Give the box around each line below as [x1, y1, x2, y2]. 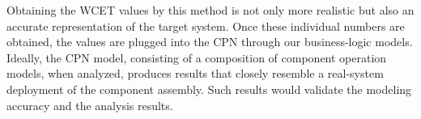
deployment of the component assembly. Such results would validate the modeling [6, 80, 412, 97]
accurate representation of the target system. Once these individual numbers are [6, 17, 405, 34]
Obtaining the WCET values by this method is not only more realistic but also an [6, 2, 415, 18]
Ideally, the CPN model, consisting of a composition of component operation [6, 49, 387, 66]
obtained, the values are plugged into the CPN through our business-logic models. [6, 33, 413, 50]
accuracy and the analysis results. [6, 96, 173, 113]
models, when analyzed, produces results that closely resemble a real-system [6, 65, 384, 82]
